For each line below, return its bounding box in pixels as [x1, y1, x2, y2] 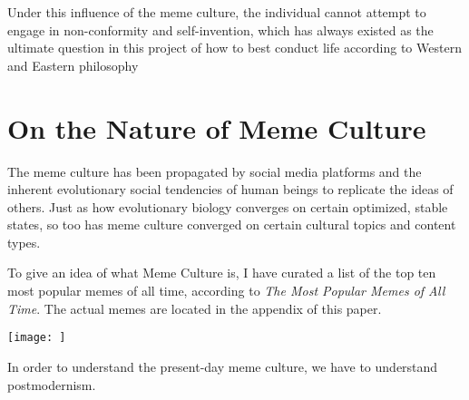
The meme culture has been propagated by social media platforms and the [7, 161, 422, 180]
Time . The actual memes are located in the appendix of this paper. [7, 298, 382, 317]
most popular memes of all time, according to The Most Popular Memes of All [7, 281, 445, 300]
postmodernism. [7, 375, 96, 394]
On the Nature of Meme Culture [7, 109, 426, 146]
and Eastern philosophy [7, 55, 139, 74]
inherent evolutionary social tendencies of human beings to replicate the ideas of [7, 180, 454, 199]
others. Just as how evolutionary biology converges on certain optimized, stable [7, 197, 448, 216]
